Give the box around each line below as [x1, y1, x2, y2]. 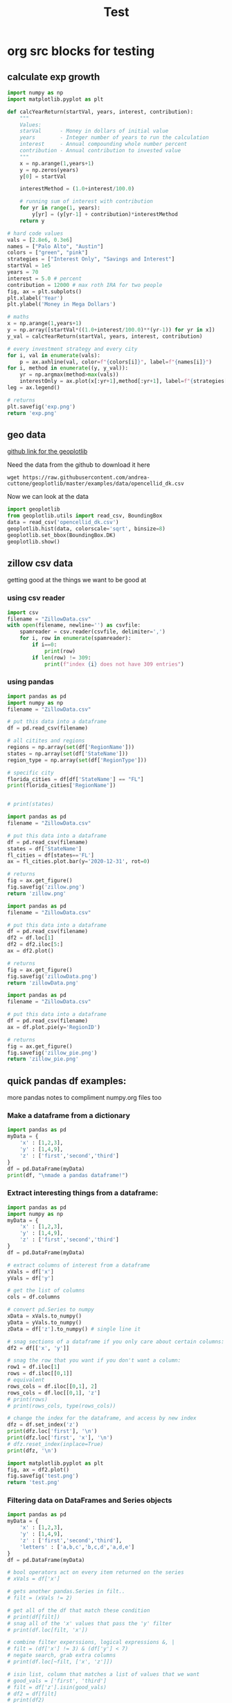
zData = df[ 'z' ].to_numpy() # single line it [7, 1325, 141, 1333]
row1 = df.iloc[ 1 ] [7, 1363, 60, 1371]
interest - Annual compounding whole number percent [19, 140, 188, 148]
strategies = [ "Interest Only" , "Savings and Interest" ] [7, 256, 175, 263]
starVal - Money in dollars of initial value [19, 128, 169, 135]
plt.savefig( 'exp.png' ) [7, 403, 76, 410]
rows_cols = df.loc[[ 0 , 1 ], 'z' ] [7, 1389, 100, 1397]
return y [19, 217, 45, 224]
